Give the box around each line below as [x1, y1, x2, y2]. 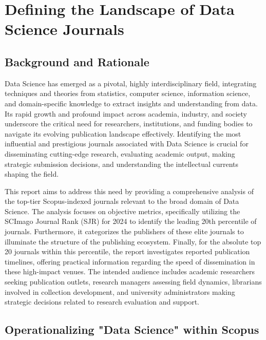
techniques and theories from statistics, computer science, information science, [5, 88, 251, 99]
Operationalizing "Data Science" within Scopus [5, 322, 259, 337]
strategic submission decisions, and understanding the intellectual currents [5, 158, 239, 169]
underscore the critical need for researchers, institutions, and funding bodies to [5, 118, 253, 129]
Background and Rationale [5, 53, 149, 69]
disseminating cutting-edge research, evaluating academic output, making [5, 148, 235, 159]
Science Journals [5, 18, 124, 40]
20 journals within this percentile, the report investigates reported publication [5, 246, 250, 257]
